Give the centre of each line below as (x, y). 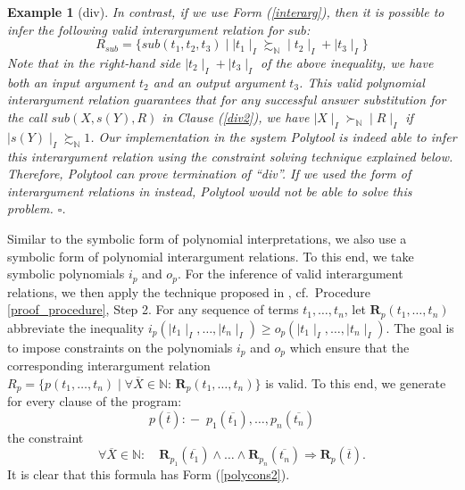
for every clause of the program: (95, 401)
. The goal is (420, 327)
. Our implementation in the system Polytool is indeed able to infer (274, 136)
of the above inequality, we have (347, 62)
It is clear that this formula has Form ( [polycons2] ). (149, 473)
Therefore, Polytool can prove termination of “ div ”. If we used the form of (209, 174)
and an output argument (219, 82)
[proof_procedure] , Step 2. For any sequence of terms (153, 309)
